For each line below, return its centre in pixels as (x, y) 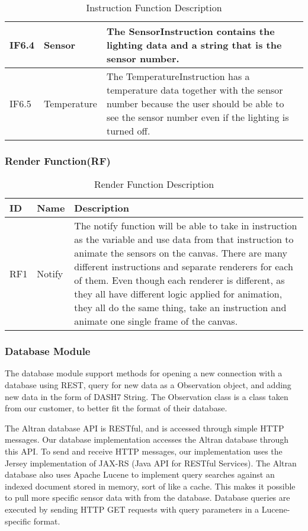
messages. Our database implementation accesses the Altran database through (147, 439)
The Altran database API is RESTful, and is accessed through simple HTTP (145, 428)
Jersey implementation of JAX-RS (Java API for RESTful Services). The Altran (151, 463)
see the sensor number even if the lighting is (198, 117)
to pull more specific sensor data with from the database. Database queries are (147, 498)
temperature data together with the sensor (195, 90)
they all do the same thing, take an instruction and (180, 308)
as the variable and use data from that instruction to (184, 239)
